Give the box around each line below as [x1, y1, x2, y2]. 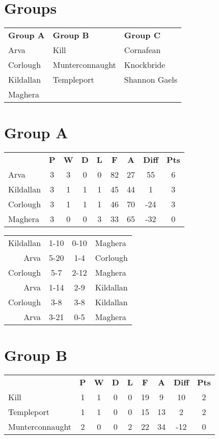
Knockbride [124, 59, 166, 71]
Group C [124, 29, 160, 41]
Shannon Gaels [124, 74, 178, 86]
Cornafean [124, 44, 161, 56]
